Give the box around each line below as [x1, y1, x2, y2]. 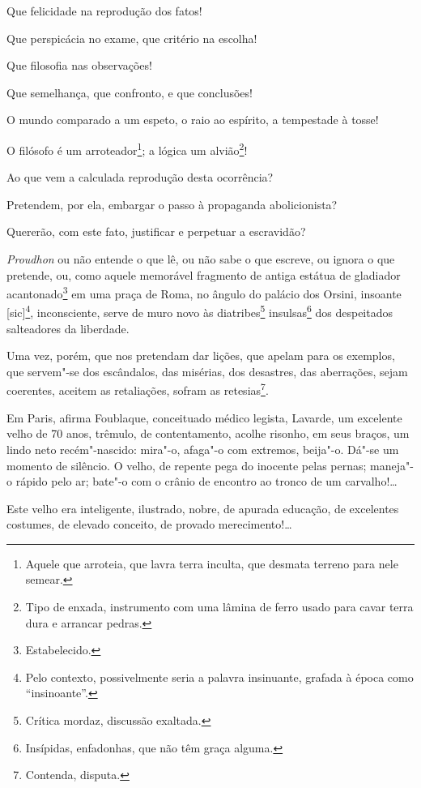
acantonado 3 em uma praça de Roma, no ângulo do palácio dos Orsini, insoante [6, 283, 402, 302]
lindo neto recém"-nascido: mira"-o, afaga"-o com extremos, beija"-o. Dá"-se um [6, 440, 399, 457]
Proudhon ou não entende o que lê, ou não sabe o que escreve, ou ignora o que [6, 251, 395, 267]
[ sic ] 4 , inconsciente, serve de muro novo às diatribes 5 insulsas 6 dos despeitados [6, 302, 393, 321]
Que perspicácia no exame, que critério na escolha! [6, 29, 257, 46]
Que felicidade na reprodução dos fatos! [6, 2, 202, 19]
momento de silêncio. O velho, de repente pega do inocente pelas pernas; [6, 456, 367, 473]
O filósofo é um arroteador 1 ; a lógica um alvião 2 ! [6, 139, 248, 158]
